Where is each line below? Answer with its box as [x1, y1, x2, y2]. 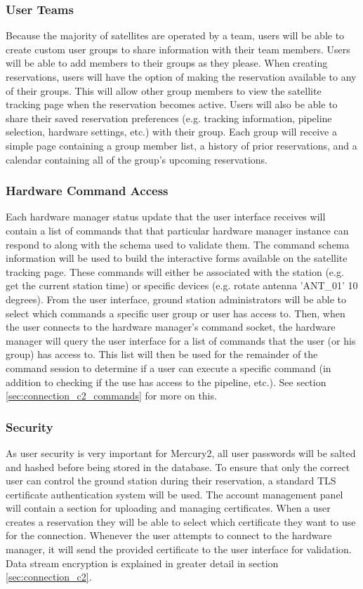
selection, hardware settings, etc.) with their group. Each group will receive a [6, 124, 337, 139]
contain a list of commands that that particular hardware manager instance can [6, 223, 349, 237]
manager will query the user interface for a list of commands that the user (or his [6, 333, 356, 348]
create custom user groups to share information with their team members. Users [6, 41, 350, 56]
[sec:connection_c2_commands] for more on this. [6, 388, 217, 403]
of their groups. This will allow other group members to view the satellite [6, 83, 322, 98]
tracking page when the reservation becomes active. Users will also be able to [6, 97, 338, 112]
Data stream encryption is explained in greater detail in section [6, 555, 279, 570]
